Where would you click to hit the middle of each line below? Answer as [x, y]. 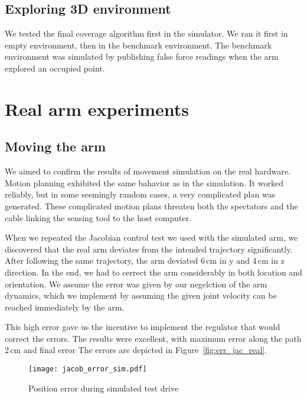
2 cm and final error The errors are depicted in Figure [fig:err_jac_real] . [136, 350]
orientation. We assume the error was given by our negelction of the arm [136, 284]
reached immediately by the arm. [65, 307]
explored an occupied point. [55, 68]
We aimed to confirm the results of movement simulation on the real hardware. [148, 171]
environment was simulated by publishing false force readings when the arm [142, 56]
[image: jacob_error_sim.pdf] [88, 369]
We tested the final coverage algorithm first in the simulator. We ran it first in [146, 33]
